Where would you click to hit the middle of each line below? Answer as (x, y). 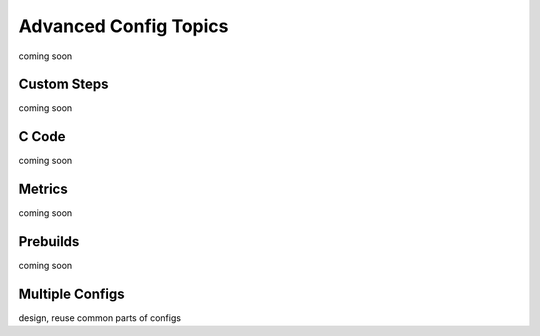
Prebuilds (49, 241)
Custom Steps (63, 84)
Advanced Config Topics (123, 26)
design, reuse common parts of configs (100, 318)
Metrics (43, 189)
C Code (42, 136)
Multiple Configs (71, 293)
